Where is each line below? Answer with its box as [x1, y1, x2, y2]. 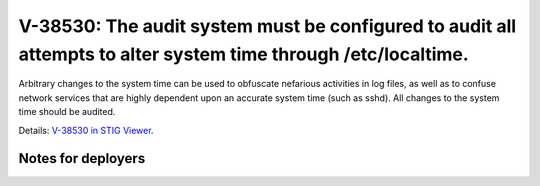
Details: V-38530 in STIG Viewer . [18, 124, 154, 136]
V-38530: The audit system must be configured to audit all [18, 15, 517, 37]
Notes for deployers [18, 150, 146, 167]
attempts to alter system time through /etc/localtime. [18, 43, 469, 65]
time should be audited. [18, 106, 116, 118]
